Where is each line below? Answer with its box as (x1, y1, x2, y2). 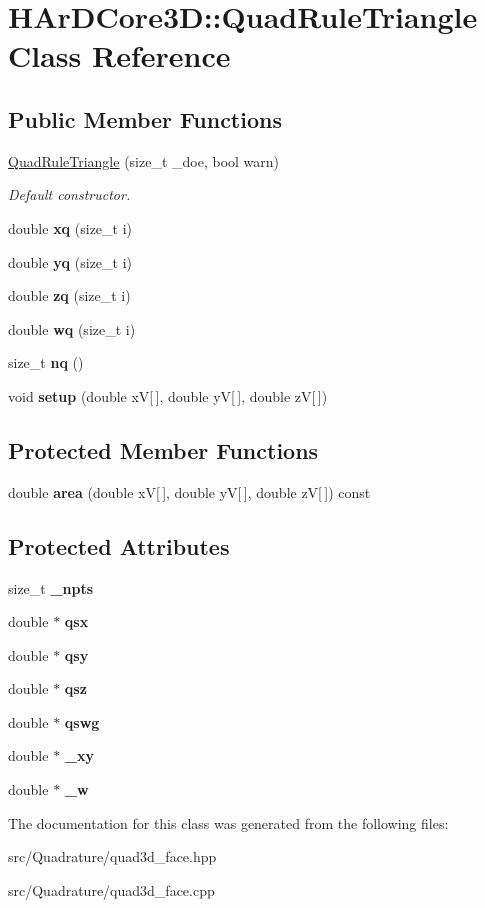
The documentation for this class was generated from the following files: (8, 812, 449, 833)
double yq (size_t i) (8, 251, 133, 272)
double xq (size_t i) (8, 217, 133, 238)
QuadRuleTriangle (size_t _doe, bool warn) (8, 150, 280, 171)
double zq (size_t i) (8, 285, 131, 306)
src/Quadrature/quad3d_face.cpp (8, 879, 215, 900)
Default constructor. (8, 184, 131, 205)
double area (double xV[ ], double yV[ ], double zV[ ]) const (8, 481, 371, 502)
